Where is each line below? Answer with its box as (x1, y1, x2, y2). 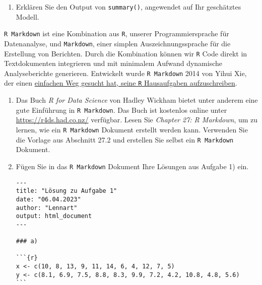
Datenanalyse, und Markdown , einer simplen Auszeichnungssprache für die (4, 38, 231, 48)
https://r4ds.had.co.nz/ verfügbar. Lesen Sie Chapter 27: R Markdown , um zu (16, 114, 258, 125)
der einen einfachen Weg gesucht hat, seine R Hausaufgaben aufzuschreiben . (4, 78, 237, 88)
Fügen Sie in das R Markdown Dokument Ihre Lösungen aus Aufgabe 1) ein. (16, 161, 249, 171)
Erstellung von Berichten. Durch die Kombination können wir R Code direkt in (4, 48, 247, 58)
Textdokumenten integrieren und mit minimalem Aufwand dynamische (4, 58, 223, 68)
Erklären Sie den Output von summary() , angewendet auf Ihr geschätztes (16, 2, 241, 12)
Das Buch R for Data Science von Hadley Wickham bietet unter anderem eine (16, 95, 258, 105)
